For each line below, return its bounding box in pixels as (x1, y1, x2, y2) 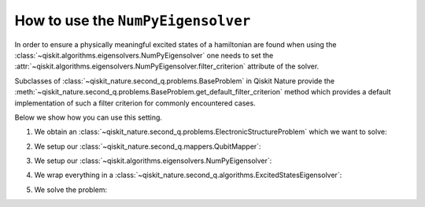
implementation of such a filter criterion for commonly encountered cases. (14, 98, 256, 108)
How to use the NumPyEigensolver (14, 12, 251, 29)
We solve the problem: (34, 185, 108, 194)
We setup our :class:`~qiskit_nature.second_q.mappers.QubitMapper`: (34, 142, 261, 151)
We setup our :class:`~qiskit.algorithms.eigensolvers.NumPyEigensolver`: (34, 156, 272, 165)
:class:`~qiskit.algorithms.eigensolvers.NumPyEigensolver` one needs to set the (14, 50, 274, 60)
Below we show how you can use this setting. (14, 113, 163, 122)
